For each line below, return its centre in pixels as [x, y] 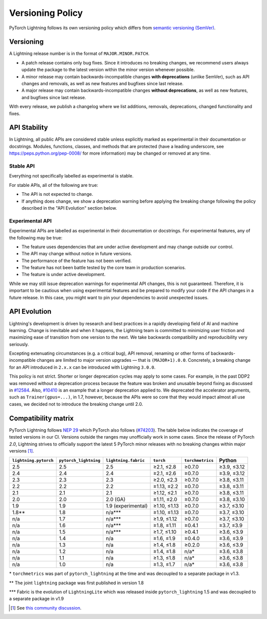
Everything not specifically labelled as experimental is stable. [71, 176]
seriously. [19, 344]
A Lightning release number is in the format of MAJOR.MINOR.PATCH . [79, 54]
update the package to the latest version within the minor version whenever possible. [108, 70]
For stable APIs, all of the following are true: [54, 185]
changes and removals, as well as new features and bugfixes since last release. [103, 84]
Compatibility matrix [42, 418]
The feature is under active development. [64, 275]
